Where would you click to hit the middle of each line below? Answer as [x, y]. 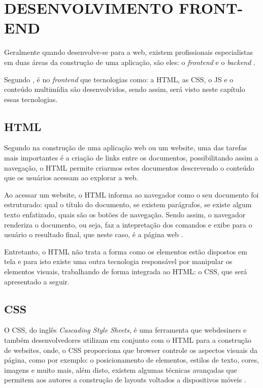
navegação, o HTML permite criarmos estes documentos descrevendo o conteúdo [129, 167]
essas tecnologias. [31, 99]
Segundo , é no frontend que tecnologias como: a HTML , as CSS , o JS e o [119, 79]
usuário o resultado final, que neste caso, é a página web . [94, 234]
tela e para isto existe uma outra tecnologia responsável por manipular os [118, 261]
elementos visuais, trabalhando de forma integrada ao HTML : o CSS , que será [126, 271]
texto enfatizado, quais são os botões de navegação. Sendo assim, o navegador [125, 215]
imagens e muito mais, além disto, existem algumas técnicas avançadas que [121, 369]
